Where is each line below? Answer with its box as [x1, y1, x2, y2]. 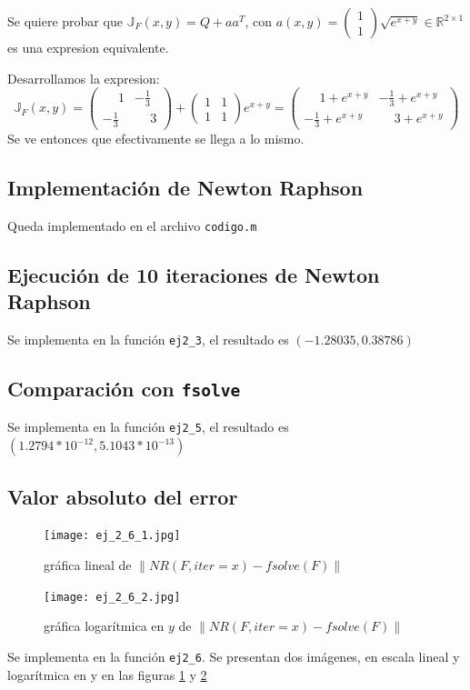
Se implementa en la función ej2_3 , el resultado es [7, 330, 289, 349]
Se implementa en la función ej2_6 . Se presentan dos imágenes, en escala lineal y [7, 646, 460, 665]
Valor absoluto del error [7, 482, 238, 510]
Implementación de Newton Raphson [7, 173, 364, 201]
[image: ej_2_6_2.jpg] [44, 590, 181, 604]
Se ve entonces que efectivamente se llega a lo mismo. [7, 129, 305, 147]
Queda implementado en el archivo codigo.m [7, 215, 257, 235]
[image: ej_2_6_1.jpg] [44, 529, 181, 543]
